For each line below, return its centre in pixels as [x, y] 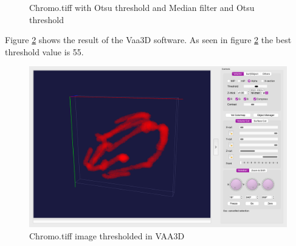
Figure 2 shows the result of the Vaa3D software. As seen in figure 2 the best [148, 40]
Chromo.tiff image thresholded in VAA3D [107, 235]
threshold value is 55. [44, 51]
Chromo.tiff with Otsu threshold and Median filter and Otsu [142, 7]
